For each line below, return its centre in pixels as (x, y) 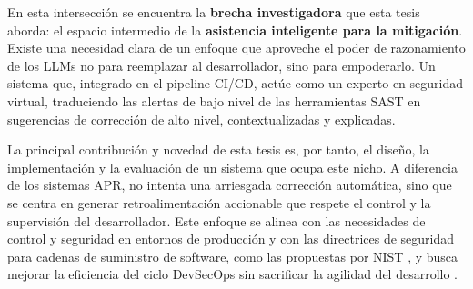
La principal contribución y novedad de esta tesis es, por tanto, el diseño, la (218, 149)
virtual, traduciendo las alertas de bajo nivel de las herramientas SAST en (214, 100)
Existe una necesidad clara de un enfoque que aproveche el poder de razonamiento (236, 48)
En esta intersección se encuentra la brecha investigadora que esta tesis (214, 12)
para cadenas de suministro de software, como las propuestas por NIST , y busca (233, 256)
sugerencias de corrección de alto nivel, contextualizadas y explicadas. (201, 119)
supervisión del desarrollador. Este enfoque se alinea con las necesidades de (216, 220)
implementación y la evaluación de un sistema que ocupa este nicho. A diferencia (232, 167)
